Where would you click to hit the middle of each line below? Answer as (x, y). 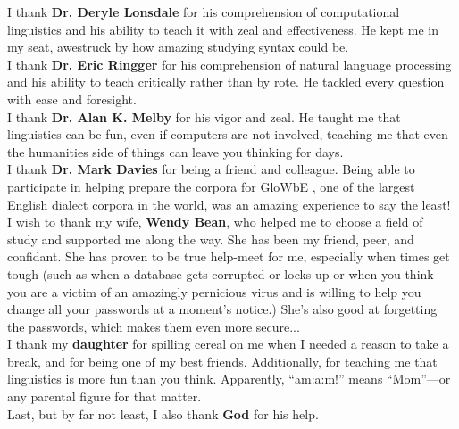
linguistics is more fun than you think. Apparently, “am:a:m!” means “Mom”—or (229, 379)
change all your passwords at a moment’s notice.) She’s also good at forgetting (222, 309)
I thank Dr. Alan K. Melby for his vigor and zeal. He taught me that (204, 116)
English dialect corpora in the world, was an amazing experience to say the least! (229, 204)
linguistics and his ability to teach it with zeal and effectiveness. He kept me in (223, 29)
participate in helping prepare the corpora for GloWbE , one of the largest (211, 186)
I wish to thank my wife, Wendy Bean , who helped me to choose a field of (215, 222)
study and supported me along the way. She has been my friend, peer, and (211, 239)
